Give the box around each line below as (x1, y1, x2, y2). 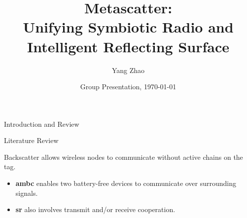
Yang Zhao (111, 65, 145, 75)
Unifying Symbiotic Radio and (23, 17, 234, 37)
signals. (15, 187, 38, 198)
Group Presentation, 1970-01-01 (80, 81, 176, 92)
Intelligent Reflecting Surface (27, 36, 229, 56)
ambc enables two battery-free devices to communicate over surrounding (15, 178, 237, 188)
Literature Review (4, 135, 59, 145)
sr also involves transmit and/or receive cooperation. (15, 204, 176, 215)
